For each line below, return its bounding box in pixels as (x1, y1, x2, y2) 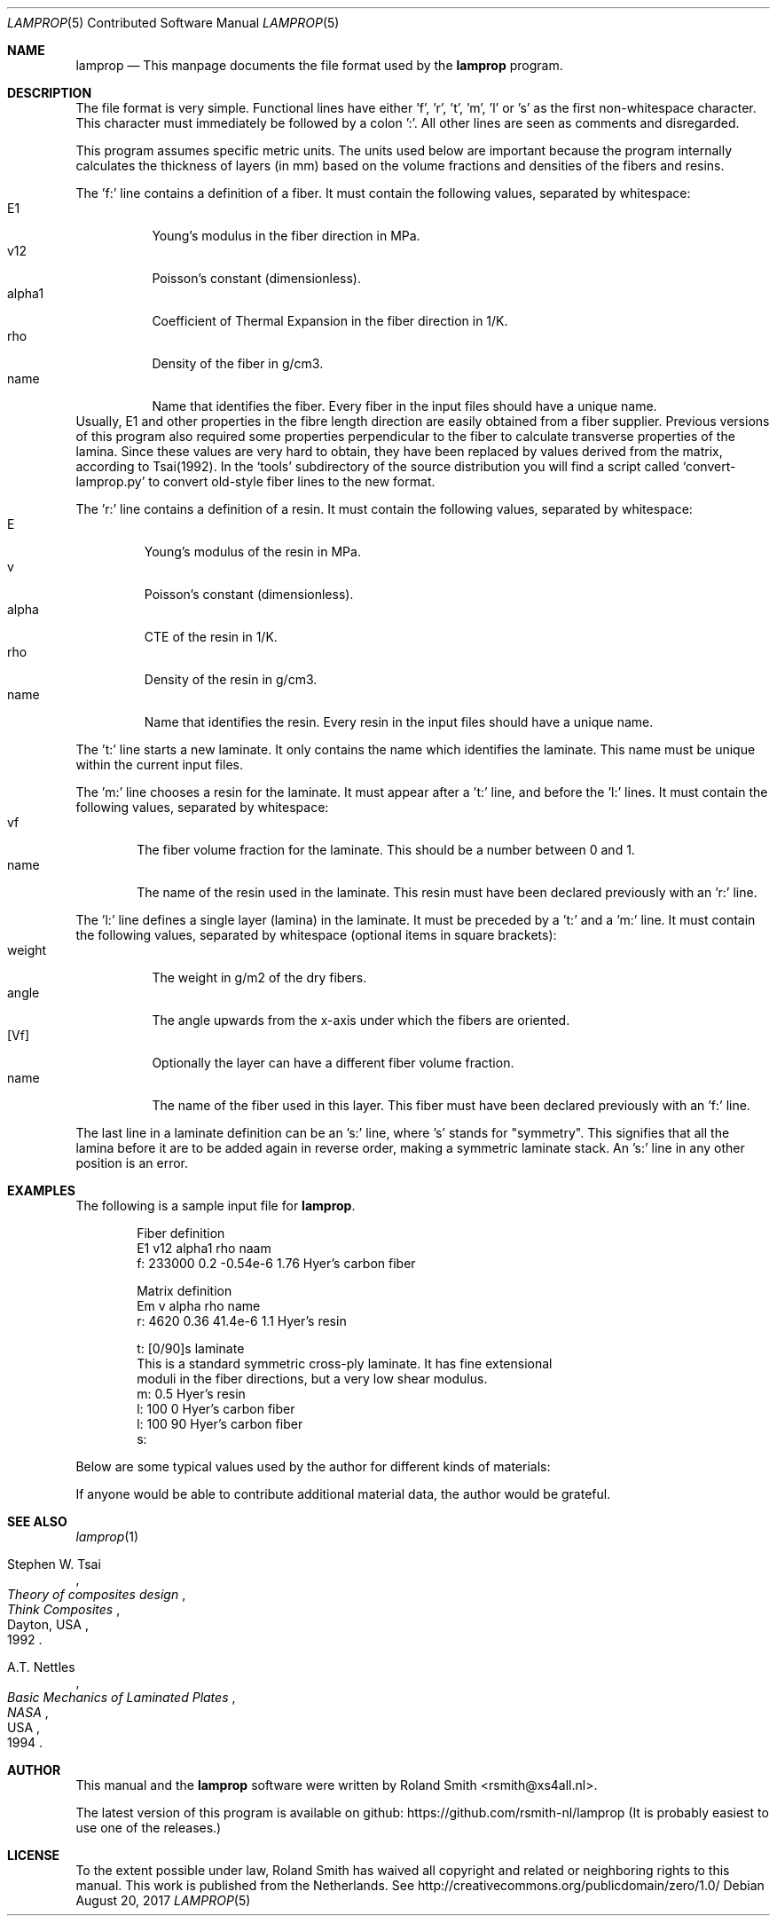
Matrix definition (137, 1283, 232, 1298)
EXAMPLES (7, 1183, 75, 1198)
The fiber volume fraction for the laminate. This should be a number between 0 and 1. (137, 842, 635, 857)
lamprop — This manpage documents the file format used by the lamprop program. (75, 58, 563, 73)
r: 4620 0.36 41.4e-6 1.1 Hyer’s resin (137, 1313, 347, 1328)
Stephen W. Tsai (7, 1557, 101, 1572)
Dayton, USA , (7, 1617, 89, 1632)
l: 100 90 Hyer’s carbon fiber (137, 1416, 303, 1431)
